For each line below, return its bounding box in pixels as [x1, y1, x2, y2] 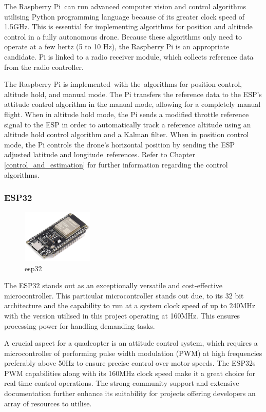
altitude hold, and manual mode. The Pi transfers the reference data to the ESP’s [4, 88, 262, 99]
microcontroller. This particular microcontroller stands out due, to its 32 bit [4, 290, 244, 301]
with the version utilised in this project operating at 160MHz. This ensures [4, 310, 240, 321]
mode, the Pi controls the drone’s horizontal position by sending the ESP [4, 139, 235, 149]
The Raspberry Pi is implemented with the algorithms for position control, [4, 79, 242, 89]
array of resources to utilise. [4, 398, 92, 408]
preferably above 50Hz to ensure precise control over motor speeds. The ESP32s [4, 358, 256, 368]
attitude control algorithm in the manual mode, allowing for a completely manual [4, 99, 261, 109]
